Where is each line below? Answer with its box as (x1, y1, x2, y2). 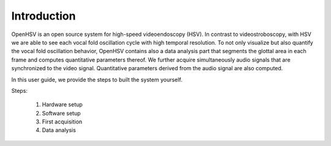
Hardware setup (42, 101, 83, 108)
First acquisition (42, 118, 83, 125)
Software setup (42, 109, 81, 117)
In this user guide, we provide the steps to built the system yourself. (11, 76, 183, 83)
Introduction (11, 9, 76, 23)
